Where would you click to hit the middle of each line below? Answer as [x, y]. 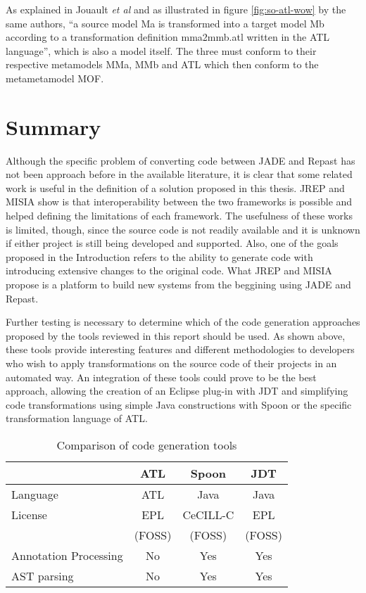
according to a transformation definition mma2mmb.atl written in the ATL [168, 37]
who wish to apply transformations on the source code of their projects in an [171, 363]
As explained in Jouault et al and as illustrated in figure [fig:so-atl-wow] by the [176, 9]
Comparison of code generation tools [147, 445]
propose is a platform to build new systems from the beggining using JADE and [178, 285]
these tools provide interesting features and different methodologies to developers [180, 349]
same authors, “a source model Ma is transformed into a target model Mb [165, 23]
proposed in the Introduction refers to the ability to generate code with [159, 256]
